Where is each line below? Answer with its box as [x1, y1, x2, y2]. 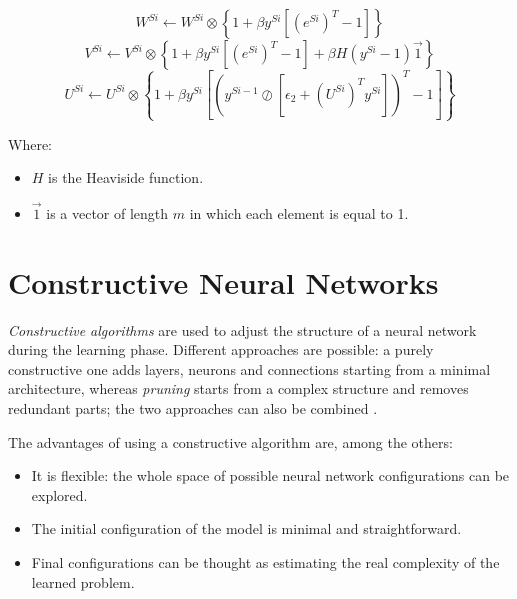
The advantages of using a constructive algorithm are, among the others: [8, 431, 453, 452]
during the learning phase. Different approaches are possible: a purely [8, 339, 434, 360]
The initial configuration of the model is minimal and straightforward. [31, 518, 462, 539]
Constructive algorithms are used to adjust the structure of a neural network [8, 319, 477, 340]
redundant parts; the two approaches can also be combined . [8, 398, 378, 418]
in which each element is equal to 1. [189, 202, 409, 223]
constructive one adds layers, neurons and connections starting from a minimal [8, 358, 491, 379]
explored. [31, 484, 88, 505]
